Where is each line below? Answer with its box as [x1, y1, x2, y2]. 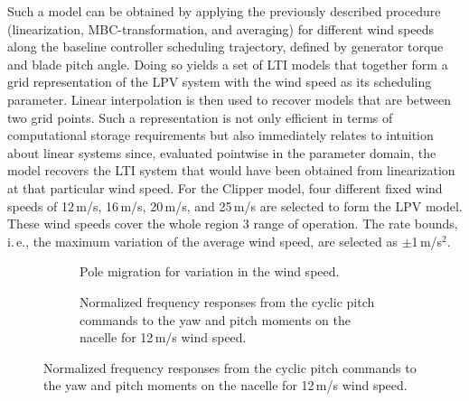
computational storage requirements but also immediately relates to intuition [7, 126, 434, 145]
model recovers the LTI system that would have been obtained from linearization [7, 161, 455, 180]
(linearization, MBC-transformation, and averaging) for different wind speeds [7, 19, 435, 38]
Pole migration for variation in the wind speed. [80, 262, 340, 281]
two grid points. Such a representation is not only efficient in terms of [7, 107, 393, 126]
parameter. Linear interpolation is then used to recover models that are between [7, 89, 452, 108]
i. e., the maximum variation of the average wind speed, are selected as [7, 231, 398, 250]
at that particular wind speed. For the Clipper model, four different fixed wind [7, 178, 443, 197]
